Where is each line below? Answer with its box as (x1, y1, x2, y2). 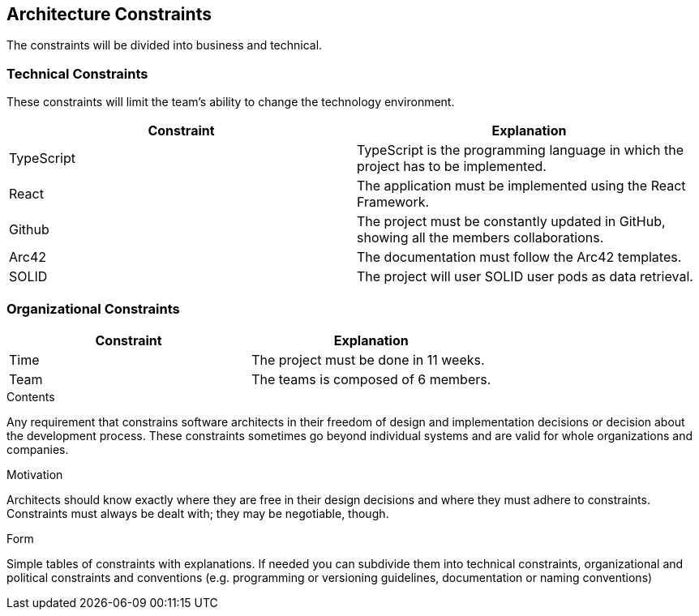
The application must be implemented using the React (357, 178, 686, 195)
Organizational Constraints (6, 300, 180, 317)
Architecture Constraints (6, 4, 212, 24)
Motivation (6, 467, 63, 481)
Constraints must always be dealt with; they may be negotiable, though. (6, 506, 389, 520)
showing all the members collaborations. (357, 229, 604, 246)
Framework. (357, 194, 430, 211)
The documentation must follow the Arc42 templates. (357, 249, 682, 266)
